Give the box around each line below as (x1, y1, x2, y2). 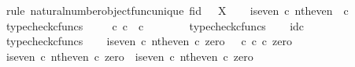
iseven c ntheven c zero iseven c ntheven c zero (6, 48, 253, 64)
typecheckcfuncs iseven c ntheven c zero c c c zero (6, 33, 292, 49)
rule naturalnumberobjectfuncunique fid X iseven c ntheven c (6, 2, 349, 18)
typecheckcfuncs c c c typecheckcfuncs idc (6, 17, 305, 33)
